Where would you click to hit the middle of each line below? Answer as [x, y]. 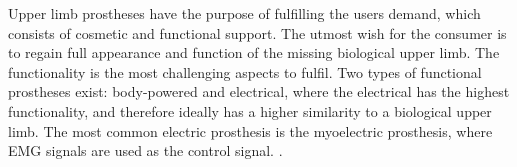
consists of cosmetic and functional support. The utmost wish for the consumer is [257, 32]
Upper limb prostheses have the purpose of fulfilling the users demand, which [244, 13]
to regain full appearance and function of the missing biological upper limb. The [254, 52]
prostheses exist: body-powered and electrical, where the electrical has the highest [259, 91]
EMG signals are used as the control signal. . [145, 150]
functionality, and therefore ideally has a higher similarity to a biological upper [250, 110]
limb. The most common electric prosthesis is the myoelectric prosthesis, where [250, 130]
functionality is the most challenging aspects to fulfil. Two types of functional [245, 71]
